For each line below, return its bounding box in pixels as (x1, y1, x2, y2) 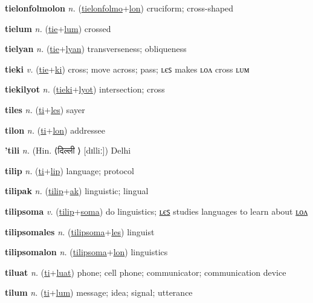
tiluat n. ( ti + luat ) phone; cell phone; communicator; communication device (5, 266, 286, 278)
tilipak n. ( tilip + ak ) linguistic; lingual (5, 184, 149, 197)
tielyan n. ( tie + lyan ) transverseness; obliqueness (5, 42, 187, 55)
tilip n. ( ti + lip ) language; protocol (5, 164, 134, 177)
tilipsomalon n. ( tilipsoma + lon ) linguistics (5, 246, 168, 258)
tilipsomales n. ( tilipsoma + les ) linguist (5, 225, 155, 238)
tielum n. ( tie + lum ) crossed (5, 22, 111, 34)
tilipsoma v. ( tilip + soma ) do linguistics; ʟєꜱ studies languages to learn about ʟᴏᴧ (5, 204, 308, 217)
